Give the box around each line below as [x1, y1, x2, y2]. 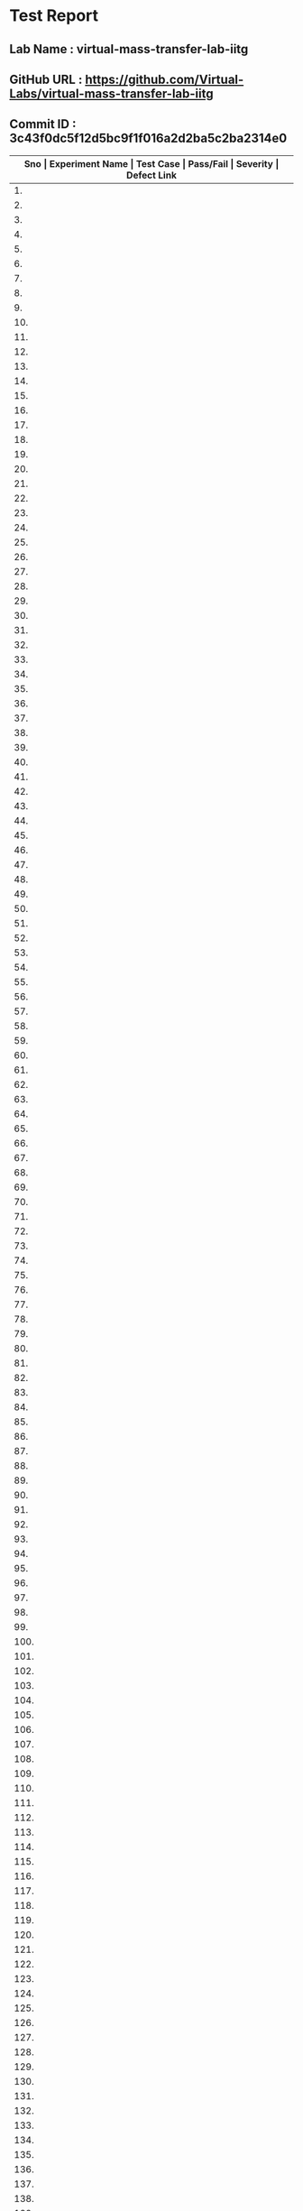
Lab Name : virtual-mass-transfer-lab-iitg [9, 41, 249, 57]
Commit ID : [9, 116, 77, 132]
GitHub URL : [9, 71, 83, 87]
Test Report [9, 5, 99, 26]
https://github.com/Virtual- [85, 71, 244, 87]
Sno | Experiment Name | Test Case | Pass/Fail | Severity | [23, 157, 280, 170]
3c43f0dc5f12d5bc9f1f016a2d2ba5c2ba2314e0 [9, 131, 288, 146]
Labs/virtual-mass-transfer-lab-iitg [9, 86, 214, 101]
